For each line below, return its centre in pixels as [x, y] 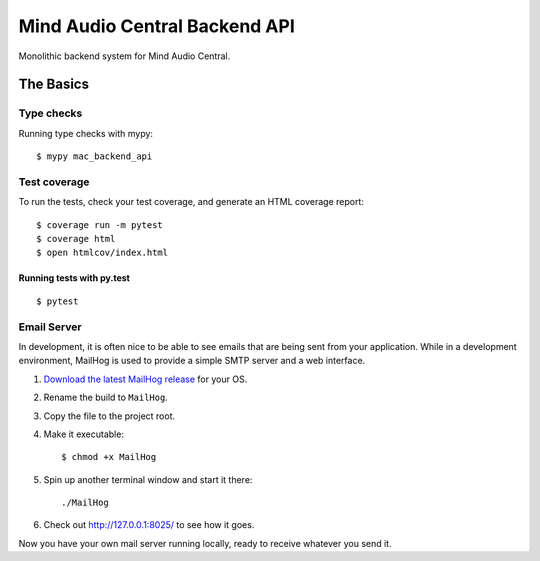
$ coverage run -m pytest [100, 224]
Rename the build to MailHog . [106, 397]
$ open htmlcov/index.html [102, 253]
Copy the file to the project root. [109, 416]
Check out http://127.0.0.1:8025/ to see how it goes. [149, 525]
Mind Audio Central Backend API [156, 26]
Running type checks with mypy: [86, 133]
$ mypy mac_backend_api [94, 156]
